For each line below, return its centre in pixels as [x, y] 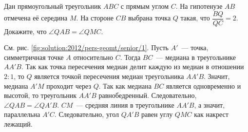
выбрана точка [149, 18]
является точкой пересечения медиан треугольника [109, 76]
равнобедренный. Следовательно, [148, 95]
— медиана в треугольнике [196, 57]
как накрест [211, 114]
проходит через [69, 85]
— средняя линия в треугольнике [125, 104]
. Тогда [130, 57]
